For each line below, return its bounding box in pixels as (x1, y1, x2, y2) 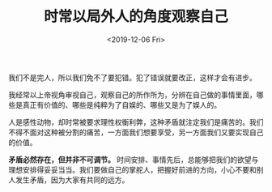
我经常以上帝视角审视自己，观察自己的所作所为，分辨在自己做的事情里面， (8, 90, 257, 100)
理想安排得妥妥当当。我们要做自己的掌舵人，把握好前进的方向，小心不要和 (8, 164, 257, 174)
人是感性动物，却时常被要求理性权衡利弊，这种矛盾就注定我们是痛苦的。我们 (8, 117, 264, 126)
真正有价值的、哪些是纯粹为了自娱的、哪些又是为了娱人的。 (22, 100, 221, 109)
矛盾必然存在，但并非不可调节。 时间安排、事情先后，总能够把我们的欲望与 (8, 155, 259, 164)
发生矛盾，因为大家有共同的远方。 (15, 175, 130, 185)
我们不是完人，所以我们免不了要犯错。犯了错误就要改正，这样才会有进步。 (8, 72, 257, 82)
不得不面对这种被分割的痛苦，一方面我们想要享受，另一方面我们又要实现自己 (8, 127, 264, 137)
